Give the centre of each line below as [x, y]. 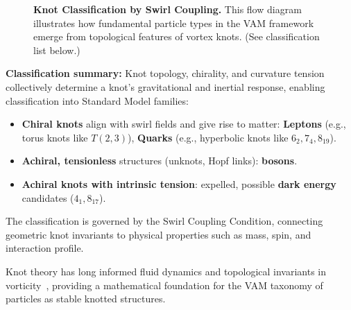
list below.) [57, 50]
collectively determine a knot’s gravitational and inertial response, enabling [165, 86]
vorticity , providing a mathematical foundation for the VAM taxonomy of [164, 285]
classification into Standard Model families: [97, 100]
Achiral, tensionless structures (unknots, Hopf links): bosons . [160, 161]
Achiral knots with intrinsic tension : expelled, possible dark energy [179, 183]
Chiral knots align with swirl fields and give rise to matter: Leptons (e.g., [184, 124]
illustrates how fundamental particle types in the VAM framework [174, 23]
